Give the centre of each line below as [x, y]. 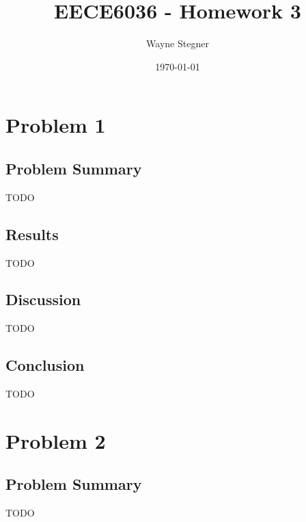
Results [32, 234]
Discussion [43, 299]
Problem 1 [56, 125]
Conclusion [45, 365]
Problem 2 [56, 440]
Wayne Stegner [178, 43]
